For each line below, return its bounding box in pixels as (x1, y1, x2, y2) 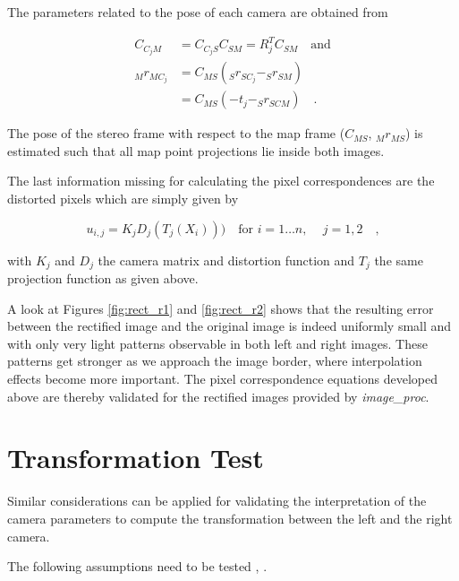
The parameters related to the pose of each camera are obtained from (7, 3, 388, 21)
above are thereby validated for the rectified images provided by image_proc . (7, 386, 429, 405)
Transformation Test (7, 439, 264, 476)
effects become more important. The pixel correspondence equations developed (7, 369, 438, 388)
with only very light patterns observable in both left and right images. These (7, 334, 428, 352)
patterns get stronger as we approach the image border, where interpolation (7, 351, 422, 370)
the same (374, 250, 423, 269)
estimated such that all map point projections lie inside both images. (7, 141, 385, 160)
